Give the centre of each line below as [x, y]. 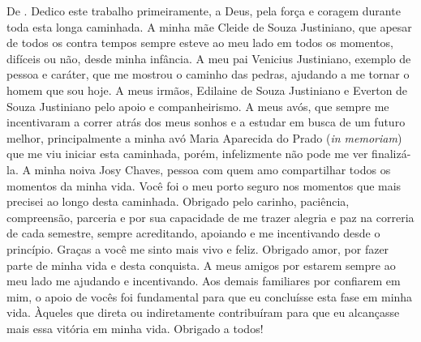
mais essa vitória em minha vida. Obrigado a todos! [135, 328]
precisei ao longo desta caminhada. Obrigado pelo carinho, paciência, [178, 201]
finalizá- [391, 154]
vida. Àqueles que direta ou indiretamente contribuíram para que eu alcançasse [203, 312]
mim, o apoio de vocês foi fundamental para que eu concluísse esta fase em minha [210, 296]
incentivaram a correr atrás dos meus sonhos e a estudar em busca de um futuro [206, 122]
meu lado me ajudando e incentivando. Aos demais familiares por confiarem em [204, 281]
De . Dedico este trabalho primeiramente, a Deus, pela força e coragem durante [204, 11]
